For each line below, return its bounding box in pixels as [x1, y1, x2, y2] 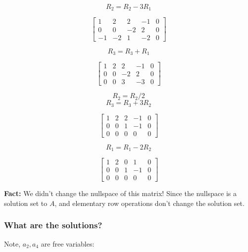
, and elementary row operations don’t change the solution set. [54, 198, 245, 208]
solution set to [4, 198, 48, 208]
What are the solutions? [4, 219, 102, 231]
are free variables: [41, 238, 95, 249]
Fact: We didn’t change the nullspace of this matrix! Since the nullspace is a [4, 188, 237, 199]
